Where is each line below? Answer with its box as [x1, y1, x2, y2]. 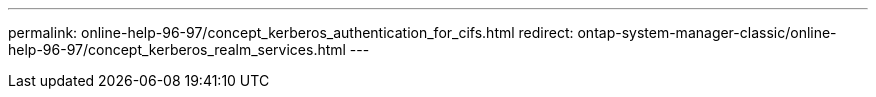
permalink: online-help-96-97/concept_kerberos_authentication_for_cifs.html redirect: [8, 24, 574, 41]
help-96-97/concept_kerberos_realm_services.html [8, 41, 346, 58]
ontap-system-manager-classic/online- [577, 24, 837, 41]
